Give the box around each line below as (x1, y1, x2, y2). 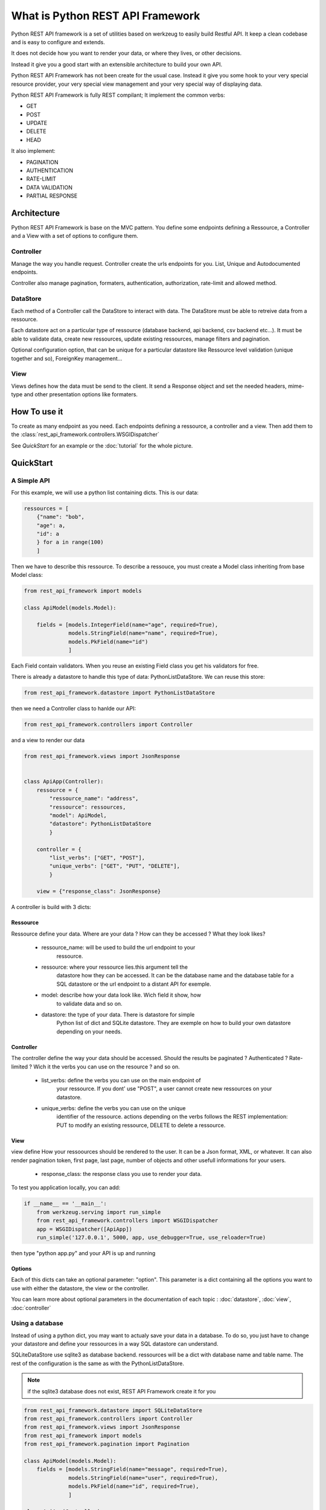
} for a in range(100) (36, 539, 104, 546)
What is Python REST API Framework (11, 9, 200, 22)
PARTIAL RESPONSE (26, 192, 78, 199)
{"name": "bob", (36, 513, 85, 521)
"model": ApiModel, (49, 812, 107, 818)
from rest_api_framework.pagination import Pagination (24, 1441, 190, 1448)
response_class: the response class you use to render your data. (41, 1171, 202, 1178)
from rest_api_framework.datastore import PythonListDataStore (24, 689, 216, 696)
